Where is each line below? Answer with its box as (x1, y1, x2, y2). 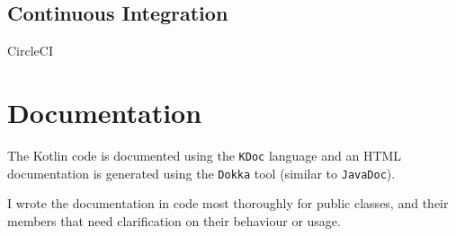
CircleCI (7, 41, 53, 60)
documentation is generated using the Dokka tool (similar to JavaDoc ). (7, 163, 396, 182)
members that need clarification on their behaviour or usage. (7, 211, 341, 230)
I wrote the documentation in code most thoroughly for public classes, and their (7, 194, 449, 213)
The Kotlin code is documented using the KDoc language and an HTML (7, 145, 402, 164)
